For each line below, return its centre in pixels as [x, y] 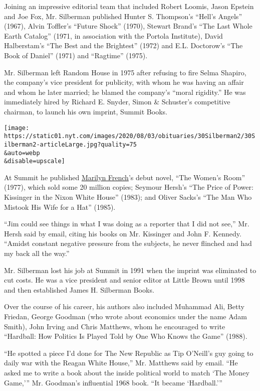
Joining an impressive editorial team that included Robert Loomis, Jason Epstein [129, 6]
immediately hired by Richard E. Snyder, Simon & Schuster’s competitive [117, 102]
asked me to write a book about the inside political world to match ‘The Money [127, 372]
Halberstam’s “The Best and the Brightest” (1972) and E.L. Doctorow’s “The [123, 45]
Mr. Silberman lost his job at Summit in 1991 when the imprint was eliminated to [130, 270]
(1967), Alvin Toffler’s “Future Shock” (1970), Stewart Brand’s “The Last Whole [128, 26]
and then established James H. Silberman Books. [79, 289]
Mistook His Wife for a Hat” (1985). [60, 207]
